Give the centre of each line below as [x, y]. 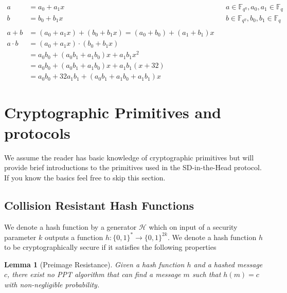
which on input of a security [193, 226]
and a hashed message [228, 264]
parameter [20, 237]
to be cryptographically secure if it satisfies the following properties [110, 247]
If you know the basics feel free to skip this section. [85, 177]
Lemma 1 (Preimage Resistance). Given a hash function [94, 264]
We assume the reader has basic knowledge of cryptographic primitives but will [129, 157]
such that [207, 274]
